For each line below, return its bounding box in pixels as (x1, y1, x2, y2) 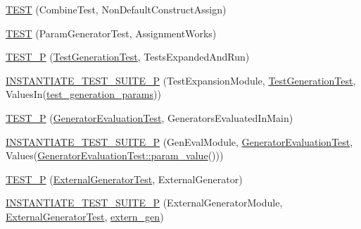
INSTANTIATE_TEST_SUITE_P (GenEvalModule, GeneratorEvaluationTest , (6, 134, 353, 149)
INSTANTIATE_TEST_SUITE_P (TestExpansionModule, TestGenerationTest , (6, 73, 356, 87)
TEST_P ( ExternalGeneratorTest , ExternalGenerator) (6, 171, 243, 186)
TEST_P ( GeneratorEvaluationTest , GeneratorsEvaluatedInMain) (6, 110, 293, 125)
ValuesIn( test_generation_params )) (6, 87, 161, 101)
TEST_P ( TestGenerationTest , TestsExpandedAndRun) (6, 49, 250, 64)
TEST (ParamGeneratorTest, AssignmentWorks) (6, 25, 217, 40)
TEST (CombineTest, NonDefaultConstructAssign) (6, 2, 227, 16)
